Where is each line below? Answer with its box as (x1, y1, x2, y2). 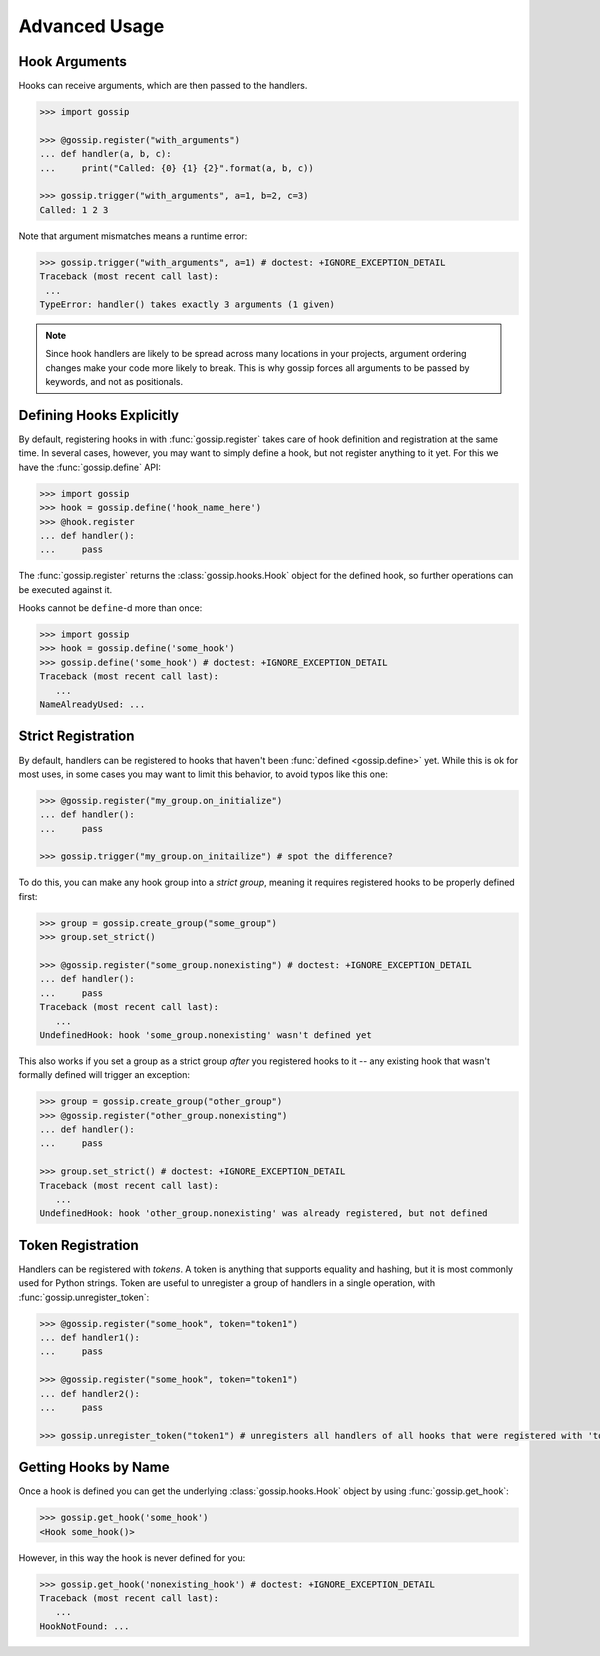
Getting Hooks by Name (18, 1459, 170, 1476)
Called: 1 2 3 (39, 204, 109, 215)
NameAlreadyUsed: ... (39, 699, 146, 710)
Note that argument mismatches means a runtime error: (18, 230, 248, 242)
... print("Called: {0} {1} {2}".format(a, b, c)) (39, 162, 314, 174)
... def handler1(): (39, 1332, 140, 1344)
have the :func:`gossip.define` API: (18, 461, 162, 473)
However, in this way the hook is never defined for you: (18, 1551, 246, 1564)
